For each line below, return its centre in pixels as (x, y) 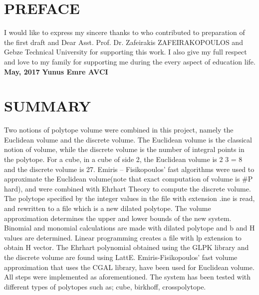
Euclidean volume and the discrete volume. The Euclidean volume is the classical (128, 139)
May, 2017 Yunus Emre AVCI (56, 71)
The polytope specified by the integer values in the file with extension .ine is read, (129, 198)
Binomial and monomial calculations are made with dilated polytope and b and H (129, 228)
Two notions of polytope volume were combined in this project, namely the (119, 130)
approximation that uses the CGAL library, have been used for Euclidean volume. (129, 267)
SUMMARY (47, 106)
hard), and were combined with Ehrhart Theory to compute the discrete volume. (128, 188)
